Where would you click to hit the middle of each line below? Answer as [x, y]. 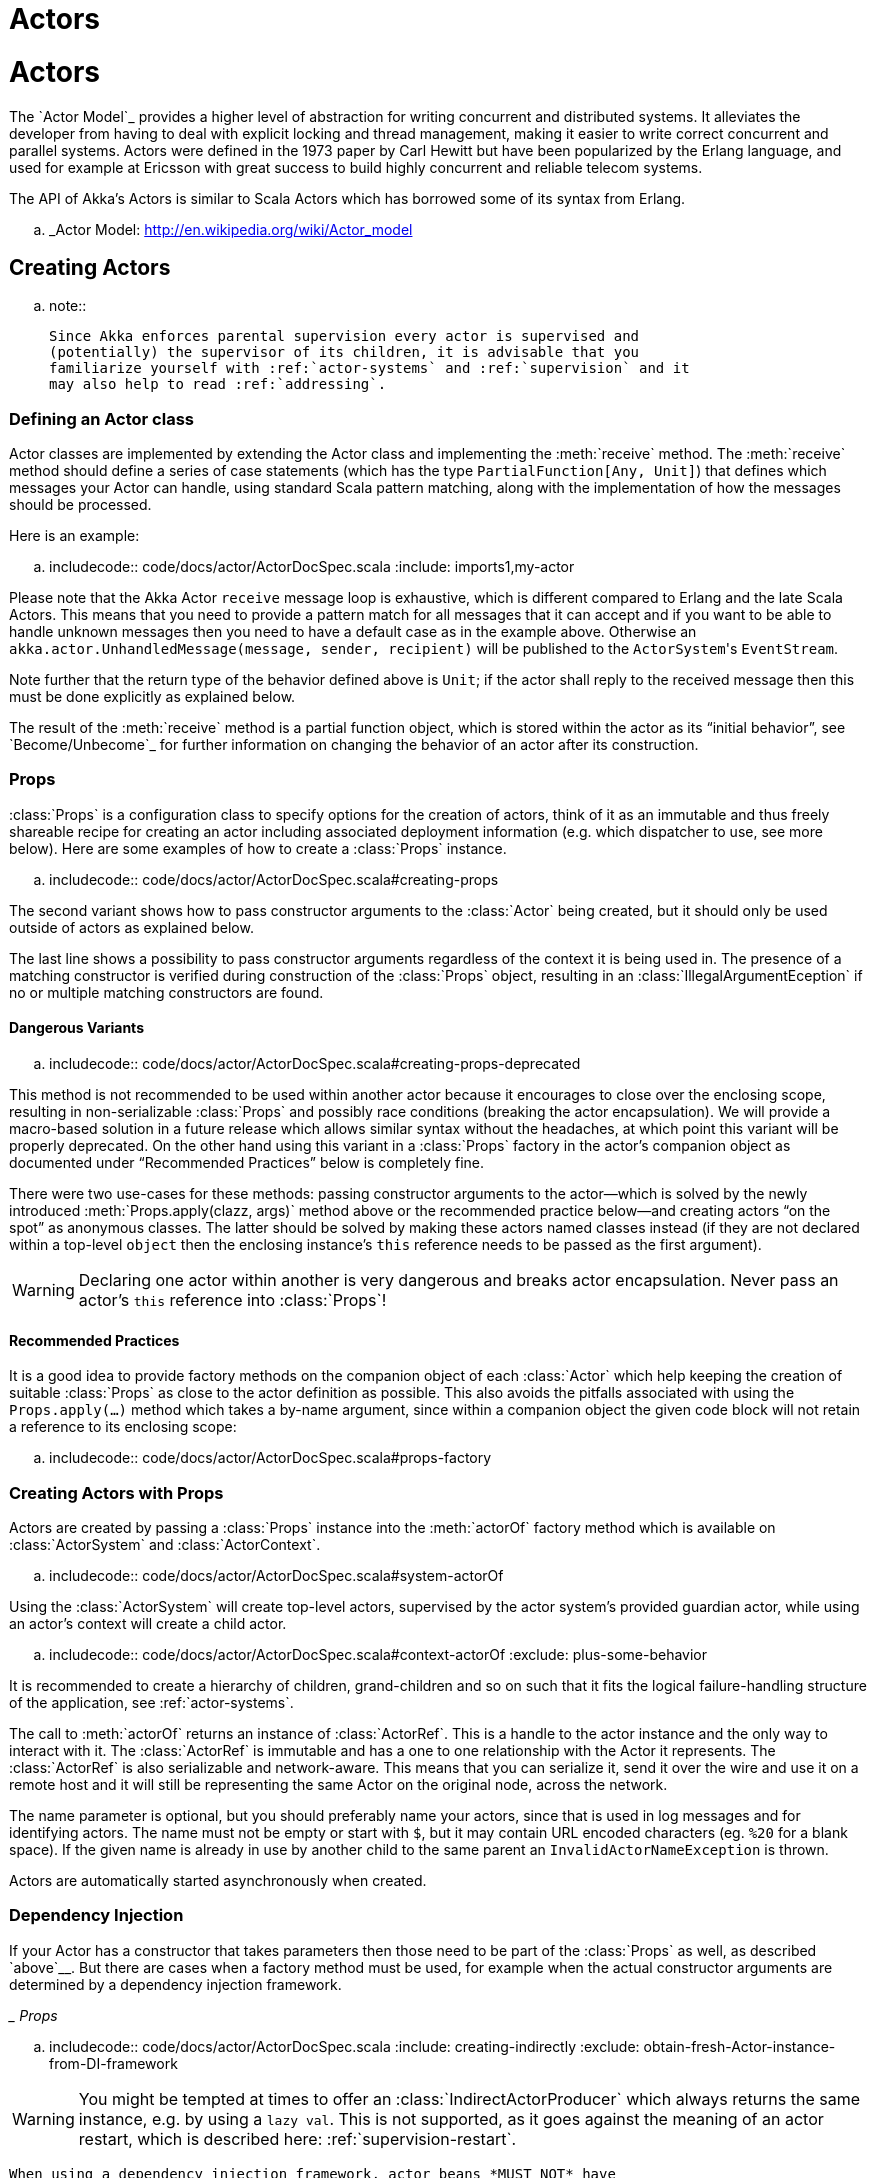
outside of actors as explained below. [131, 927]
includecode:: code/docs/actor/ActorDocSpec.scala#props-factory [270, 1458]
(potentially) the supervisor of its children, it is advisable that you [344, 352]
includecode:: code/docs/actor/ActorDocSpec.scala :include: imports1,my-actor [312, 567]
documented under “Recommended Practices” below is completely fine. [247, 1163]
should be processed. [80, 505]
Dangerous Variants [76, 1028]
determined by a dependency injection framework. [175, 1984]
